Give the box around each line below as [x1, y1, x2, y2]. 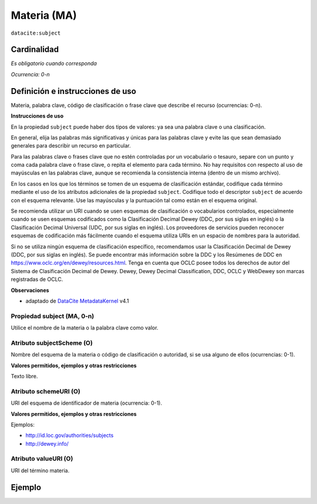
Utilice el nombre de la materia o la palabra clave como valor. [11, 324, 158, 331]
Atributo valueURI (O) [11, 455, 73, 463]
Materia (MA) [11, 9, 77, 22]
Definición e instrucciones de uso [11, 86, 136, 96]
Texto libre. [11, 373, 38, 380]
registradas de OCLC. [11, 276, 63, 283]
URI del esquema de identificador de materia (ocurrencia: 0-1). [11, 399, 163, 406]
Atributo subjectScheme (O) [11, 338, 93, 347]
